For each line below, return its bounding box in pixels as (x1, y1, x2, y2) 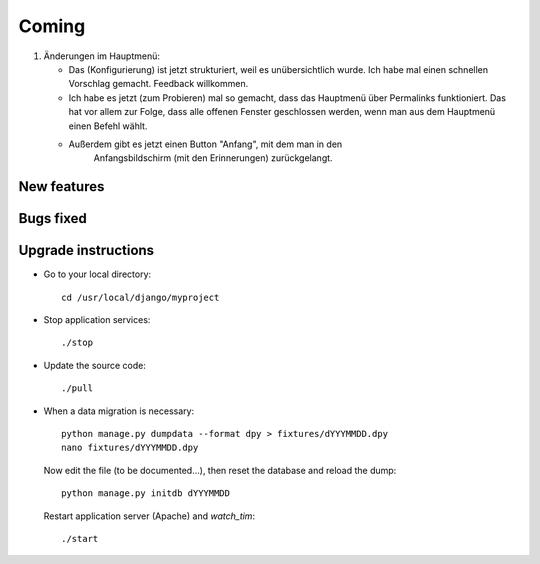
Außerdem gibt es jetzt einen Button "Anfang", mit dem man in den (68, 138, 343, 150)
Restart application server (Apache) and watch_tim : (43, 510, 255, 522)
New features (18, 178, 105, 195)
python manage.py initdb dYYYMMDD (61, 488, 230, 499)
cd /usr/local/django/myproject (61, 291, 220, 303)
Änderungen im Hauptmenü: (43, 50, 160, 62)
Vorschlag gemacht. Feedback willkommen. (68, 78, 249, 90)
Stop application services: (43, 314, 151, 325)
